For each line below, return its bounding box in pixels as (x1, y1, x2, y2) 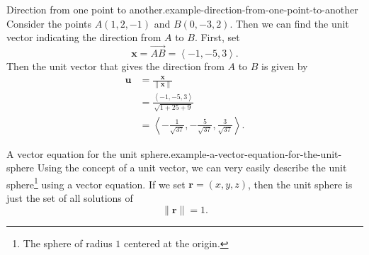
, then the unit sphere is (248, 176, 353, 191)
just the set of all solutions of (6, 190, 133, 205)
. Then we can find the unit (229, 16, 349, 30)
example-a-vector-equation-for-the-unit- (171, 146, 342, 161)
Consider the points (6, 16, 91, 30)
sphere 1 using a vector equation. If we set (6, 174, 186, 191)
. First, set (194, 30, 240, 45)
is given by (261, 59, 308, 73)
